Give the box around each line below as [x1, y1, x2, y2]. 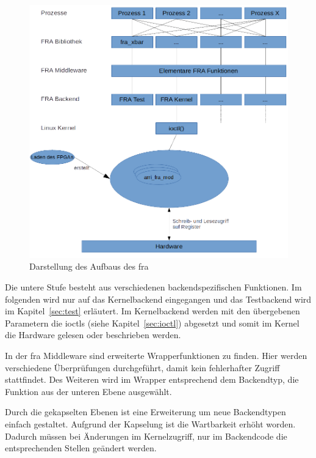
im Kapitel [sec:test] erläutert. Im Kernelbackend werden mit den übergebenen [5, 305, 300, 317]
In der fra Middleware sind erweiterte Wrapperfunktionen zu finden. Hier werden [5, 349, 307, 361]
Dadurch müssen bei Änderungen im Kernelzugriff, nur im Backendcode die [5, 429, 287, 442]
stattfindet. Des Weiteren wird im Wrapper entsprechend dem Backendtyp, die [5, 373, 299, 386]
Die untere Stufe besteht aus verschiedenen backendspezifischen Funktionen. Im [5, 280, 302, 293]
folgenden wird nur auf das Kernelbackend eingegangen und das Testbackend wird [5, 292, 312, 305]
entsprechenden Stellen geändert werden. [5, 441, 157, 454]
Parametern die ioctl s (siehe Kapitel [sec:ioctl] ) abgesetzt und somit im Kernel [5, 316, 300, 329]
